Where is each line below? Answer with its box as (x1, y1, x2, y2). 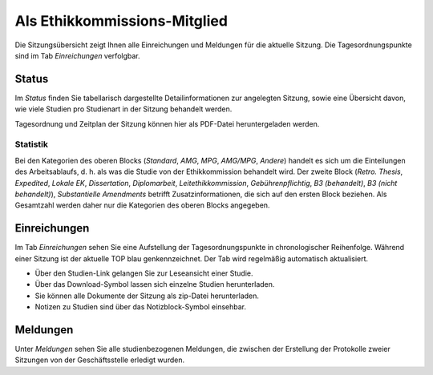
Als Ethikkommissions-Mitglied (14, 12, 229, 30)
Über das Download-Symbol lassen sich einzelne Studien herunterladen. (34, 280, 275, 289)
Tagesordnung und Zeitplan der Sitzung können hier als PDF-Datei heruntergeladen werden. (14, 119, 320, 128)
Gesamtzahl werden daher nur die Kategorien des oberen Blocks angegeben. (14, 200, 270, 210)
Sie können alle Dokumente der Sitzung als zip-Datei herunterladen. (34, 291, 260, 300)
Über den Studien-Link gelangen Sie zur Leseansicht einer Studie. (34, 268, 253, 278)
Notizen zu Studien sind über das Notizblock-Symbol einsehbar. (34, 302, 247, 312)
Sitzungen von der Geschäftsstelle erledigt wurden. (14, 355, 184, 365)
